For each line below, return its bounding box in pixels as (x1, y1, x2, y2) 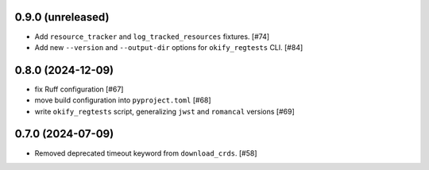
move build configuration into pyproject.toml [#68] (34, 95, 211, 105)
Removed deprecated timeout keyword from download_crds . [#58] (34, 148, 257, 158)
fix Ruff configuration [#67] (34, 84, 124, 94)
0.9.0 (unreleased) (14, 10, 110, 24)
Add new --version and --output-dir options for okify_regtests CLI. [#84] (34, 42, 303, 52)
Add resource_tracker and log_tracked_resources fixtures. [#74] (34, 32, 270, 41)
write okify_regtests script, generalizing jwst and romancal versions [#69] (34, 106, 296, 116)
